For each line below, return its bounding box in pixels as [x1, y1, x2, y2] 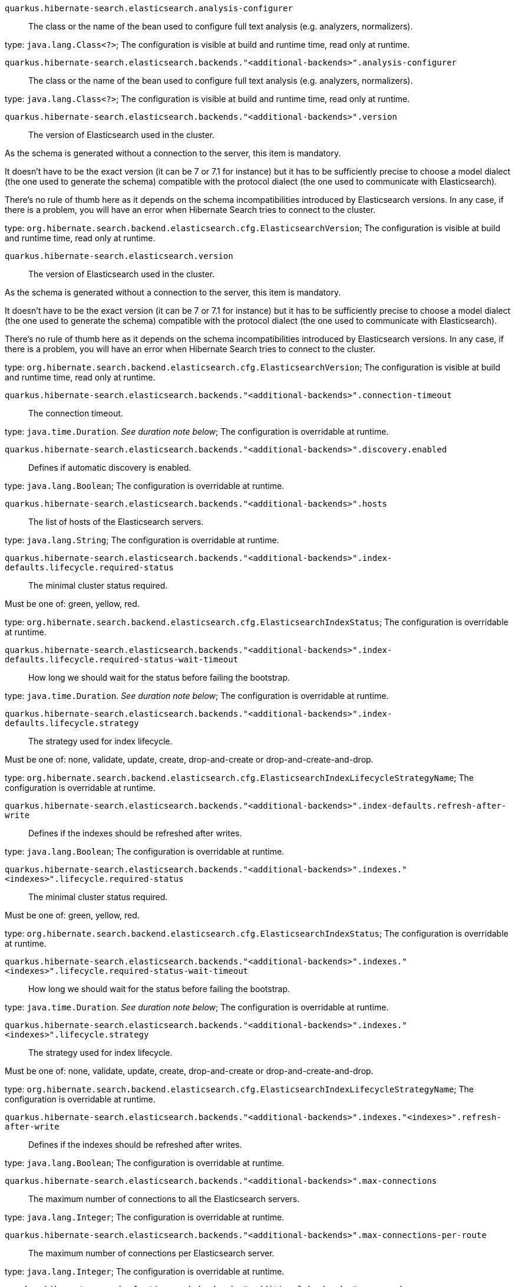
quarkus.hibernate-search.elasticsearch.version [5, 251, 233, 261]
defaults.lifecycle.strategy [5, 718, 139, 728]
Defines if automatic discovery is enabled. [28, 462, 192, 472]
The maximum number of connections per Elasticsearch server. [28, 1248, 275, 1258]
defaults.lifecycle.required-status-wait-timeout [5, 655, 239, 664]
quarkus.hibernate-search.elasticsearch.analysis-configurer [5, 4, 293, 13]
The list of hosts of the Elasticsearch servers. [28, 517, 204, 527]
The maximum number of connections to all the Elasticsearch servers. [28, 1194, 300, 1204]
